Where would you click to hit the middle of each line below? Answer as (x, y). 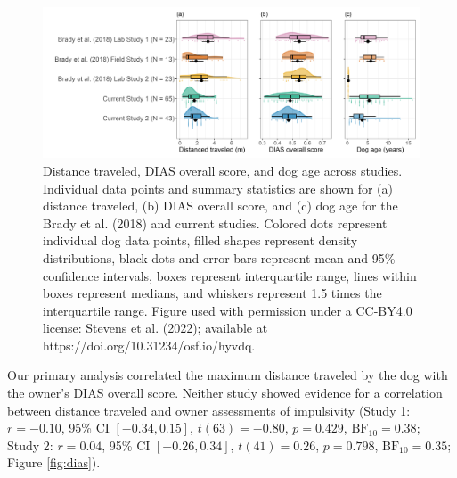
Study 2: (30, 445)
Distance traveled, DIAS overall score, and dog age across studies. (223, 170)
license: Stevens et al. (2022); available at (155, 328)
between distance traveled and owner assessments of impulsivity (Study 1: (209, 410)
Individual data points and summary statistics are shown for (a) (218, 188)
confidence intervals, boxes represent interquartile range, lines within (230, 275)
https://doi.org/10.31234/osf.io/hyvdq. (149, 345)
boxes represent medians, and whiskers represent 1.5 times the (212, 293)
